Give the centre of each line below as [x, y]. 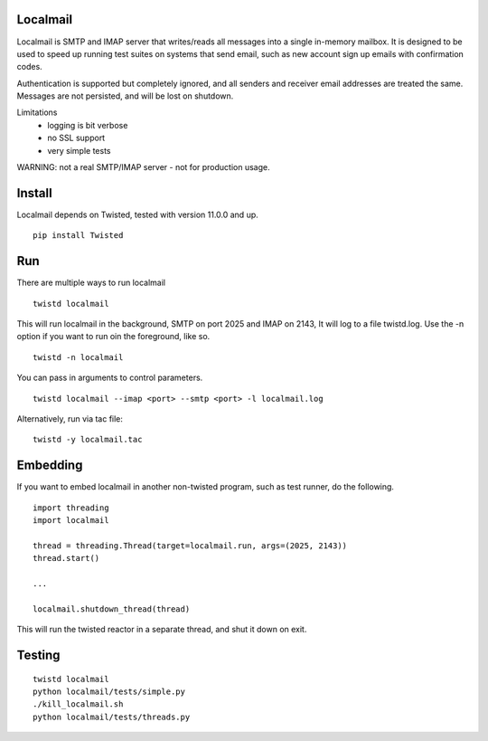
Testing [38, 655]
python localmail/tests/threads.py [112, 717]
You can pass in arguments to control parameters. [110, 378]
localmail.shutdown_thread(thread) [112, 609]
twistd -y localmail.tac [88, 440]
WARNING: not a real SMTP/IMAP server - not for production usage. [143, 167]
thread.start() [66, 558]
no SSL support [76, 138]
